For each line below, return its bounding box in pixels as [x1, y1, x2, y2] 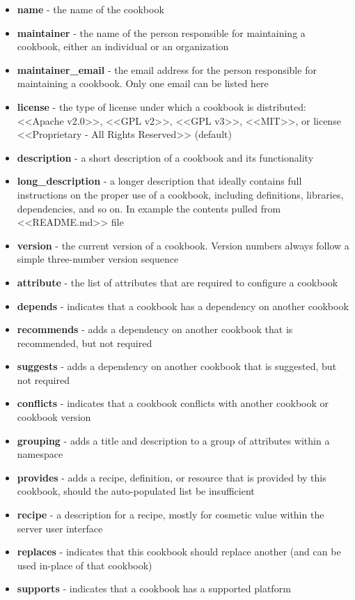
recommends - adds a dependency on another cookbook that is [17, 322, 293, 337]
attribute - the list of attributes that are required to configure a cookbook [17, 275, 338, 289]
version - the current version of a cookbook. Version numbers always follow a [17, 238, 349, 252]
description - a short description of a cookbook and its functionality [17, 150, 314, 164]
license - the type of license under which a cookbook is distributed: [17, 99, 306, 114]
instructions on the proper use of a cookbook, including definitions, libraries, [17, 187, 344, 201]
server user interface [17, 521, 103, 535]
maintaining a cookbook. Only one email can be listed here [17, 76, 269, 91]
